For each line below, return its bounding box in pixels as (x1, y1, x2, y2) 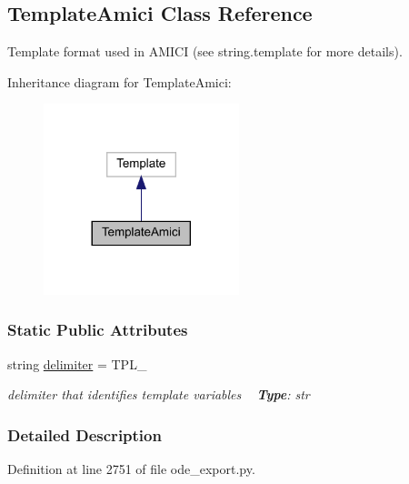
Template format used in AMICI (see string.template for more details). (7, 42, 403, 61)
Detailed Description (7, 423, 162, 446)
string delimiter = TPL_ (7, 354, 147, 373)
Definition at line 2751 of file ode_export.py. (7, 459, 255, 479)
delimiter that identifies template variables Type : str (7, 385, 310, 404)
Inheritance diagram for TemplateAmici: (7, 72, 232, 91)
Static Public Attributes (7, 318, 188, 341)
